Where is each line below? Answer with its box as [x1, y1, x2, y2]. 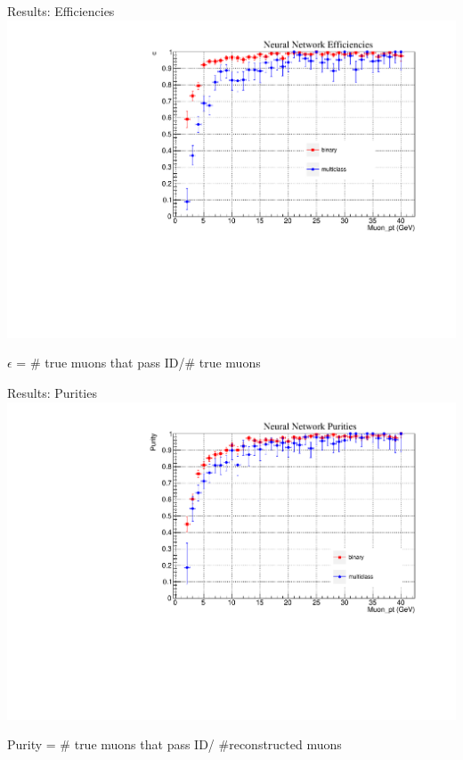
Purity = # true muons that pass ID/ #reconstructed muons [7, 735, 342, 754]
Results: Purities [7, 383, 97, 401]
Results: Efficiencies [7, 2, 115, 20]
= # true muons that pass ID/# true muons [16, 353, 261, 372]
